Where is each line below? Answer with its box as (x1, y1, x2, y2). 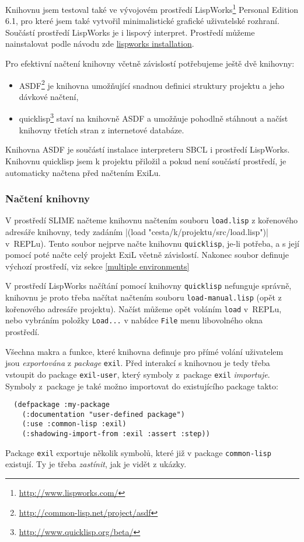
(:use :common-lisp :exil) (22, 420, 127, 429)
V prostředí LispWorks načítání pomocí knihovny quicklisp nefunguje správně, (5, 279, 292, 292)
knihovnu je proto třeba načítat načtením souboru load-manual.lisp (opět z (5, 291, 282, 303)
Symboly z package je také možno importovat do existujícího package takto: (5, 379, 278, 392)
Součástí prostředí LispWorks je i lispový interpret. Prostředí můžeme (5, 26, 255, 38)
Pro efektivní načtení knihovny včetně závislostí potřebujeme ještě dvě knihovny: (5, 57, 295, 70)
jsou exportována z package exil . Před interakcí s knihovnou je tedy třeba (5, 357, 270, 369)
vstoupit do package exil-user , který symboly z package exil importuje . (5, 368, 270, 380)
